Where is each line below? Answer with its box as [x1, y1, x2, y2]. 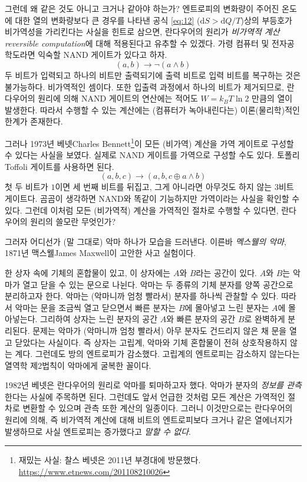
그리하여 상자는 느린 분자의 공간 [40, 313, 158, 325]
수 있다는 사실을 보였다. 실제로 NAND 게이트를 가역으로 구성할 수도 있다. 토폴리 [5, 149, 300, 161]
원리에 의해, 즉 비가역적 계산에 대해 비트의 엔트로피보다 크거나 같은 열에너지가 [5, 414, 293, 426]
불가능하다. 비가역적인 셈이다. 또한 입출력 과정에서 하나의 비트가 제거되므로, [5, 80, 285, 93]
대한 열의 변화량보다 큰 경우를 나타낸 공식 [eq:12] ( [15, 14, 200, 26]
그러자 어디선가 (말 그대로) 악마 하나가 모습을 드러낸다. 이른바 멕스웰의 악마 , [5, 235, 286, 247]
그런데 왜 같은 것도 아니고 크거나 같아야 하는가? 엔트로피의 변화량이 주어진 [5, 2, 279, 14]
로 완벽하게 [244, 313, 285, 325]
